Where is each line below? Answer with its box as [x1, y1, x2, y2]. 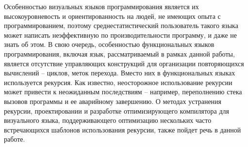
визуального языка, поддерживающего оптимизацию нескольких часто [4, 115, 212, 125]
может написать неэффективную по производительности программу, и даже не [4, 29, 237, 40]
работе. [4, 134, 25, 144]
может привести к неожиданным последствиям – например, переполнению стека [4, 87, 242, 97]
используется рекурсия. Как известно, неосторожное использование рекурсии [4, 77, 232, 87]
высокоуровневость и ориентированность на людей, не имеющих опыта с [4, 11, 221, 21]
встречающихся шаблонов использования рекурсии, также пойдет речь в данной [4, 124, 241, 134]
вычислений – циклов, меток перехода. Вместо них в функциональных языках [4, 68, 235, 78]
